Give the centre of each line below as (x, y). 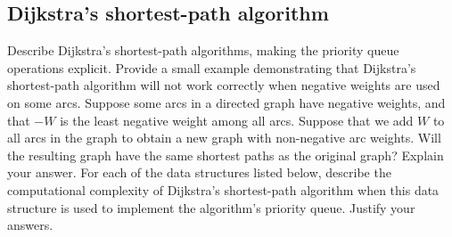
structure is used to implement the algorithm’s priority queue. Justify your (211, 207)
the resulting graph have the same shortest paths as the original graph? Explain (226, 155)
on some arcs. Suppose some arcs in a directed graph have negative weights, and (226, 102)
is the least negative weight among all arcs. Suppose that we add (237, 120)
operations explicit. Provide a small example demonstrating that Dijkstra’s (212, 67)
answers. (30, 225)
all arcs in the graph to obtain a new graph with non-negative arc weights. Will (224, 138)
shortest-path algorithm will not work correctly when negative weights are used (224, 85)
